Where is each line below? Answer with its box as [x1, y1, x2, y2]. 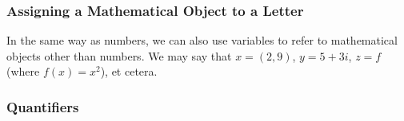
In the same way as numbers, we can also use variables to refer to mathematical [6, 32, 398, 49]
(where [6, 63, 40, 80]
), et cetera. [100, 63, 158, 80]
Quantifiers [6, 96, 79, 116]
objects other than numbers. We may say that [6, 47, 232, 64]
